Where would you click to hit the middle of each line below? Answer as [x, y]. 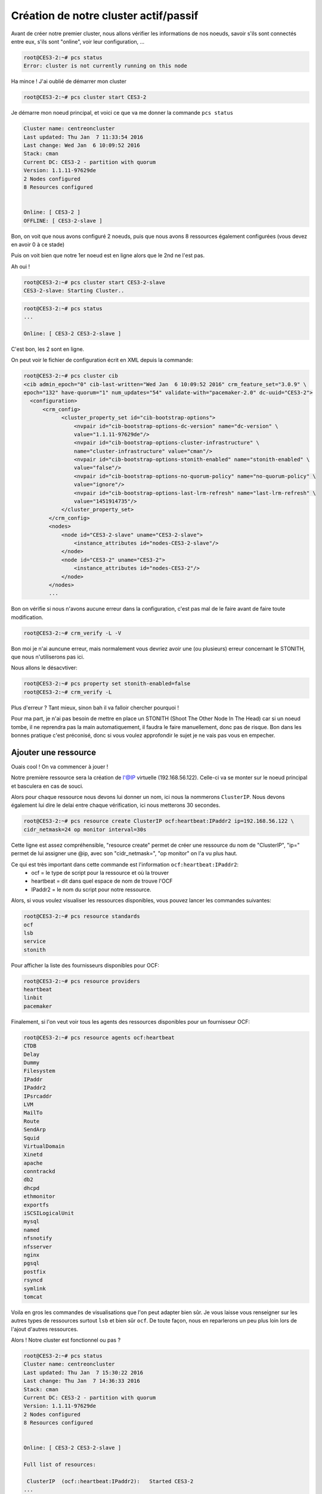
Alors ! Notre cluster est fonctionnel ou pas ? [66, 1340]
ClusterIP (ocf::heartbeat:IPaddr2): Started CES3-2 [110, 1481]
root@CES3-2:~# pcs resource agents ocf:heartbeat [99, 1037]
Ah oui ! [20, 267]
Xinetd [33, 1155]
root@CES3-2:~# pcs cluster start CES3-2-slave [94, 282]
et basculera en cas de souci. [47, 786]
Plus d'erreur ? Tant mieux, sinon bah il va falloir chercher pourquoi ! [95, 708]
